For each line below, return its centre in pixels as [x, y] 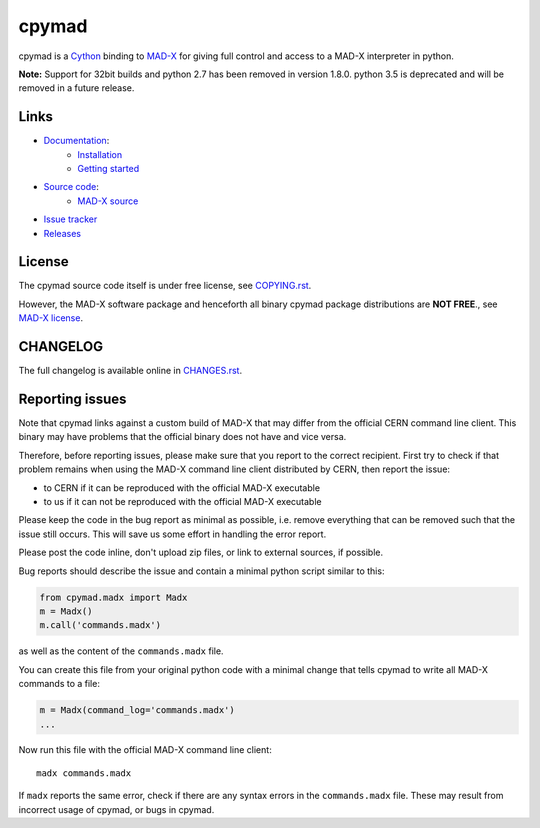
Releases [62, 233]
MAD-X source [108, 201]
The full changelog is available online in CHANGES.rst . [130, 371]
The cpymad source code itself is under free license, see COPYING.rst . [165, 286]
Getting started [108, 169]
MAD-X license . [51, 318]
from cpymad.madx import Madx [113, 597]
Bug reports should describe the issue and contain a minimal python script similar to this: [201, 571]
